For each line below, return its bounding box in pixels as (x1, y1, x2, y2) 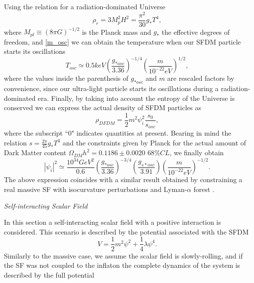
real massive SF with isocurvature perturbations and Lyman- (4, 184, 187, 194)
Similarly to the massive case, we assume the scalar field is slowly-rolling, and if (4, 250, 243, 260)
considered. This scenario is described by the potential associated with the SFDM (4, 226, 249, 236)
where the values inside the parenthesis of (4, 73, 129, 83)
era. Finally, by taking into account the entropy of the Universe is (38, 93, 235, 103)
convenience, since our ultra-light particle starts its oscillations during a (4, 83, 219, 94)
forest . (193, 184, 215, 194)
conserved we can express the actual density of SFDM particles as (4, 102, 202, 113)
